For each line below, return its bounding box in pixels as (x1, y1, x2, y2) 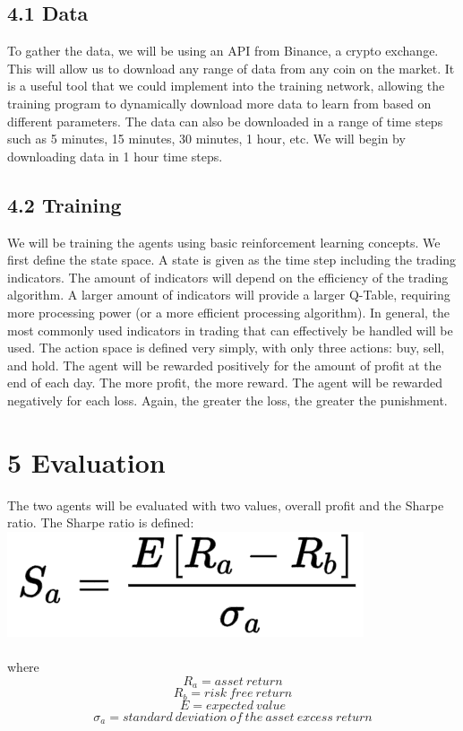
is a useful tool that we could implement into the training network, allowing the (7, 76, 445, 95)
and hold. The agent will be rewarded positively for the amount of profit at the (7, 355, 442, 374)
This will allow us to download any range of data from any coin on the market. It (7, 58, 455, 77)
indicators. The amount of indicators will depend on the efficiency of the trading (7, 267, 449, 286)
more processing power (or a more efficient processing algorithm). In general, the (7, 302, 450, 321)
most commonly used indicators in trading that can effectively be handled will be (7, 320, 453, 339)
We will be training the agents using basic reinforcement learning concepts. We (7, 232, 441, 251)
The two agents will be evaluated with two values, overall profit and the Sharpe (7, 495, 444, 514)
